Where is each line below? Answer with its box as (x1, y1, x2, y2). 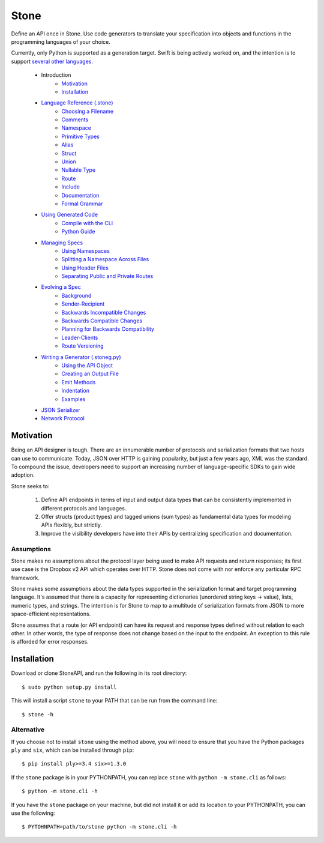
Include (61, 183, 80, 190)
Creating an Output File (61, 370, 119, 378)
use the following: (11, 809, 55, 817)
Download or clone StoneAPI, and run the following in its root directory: (11, 669, 187, 677)
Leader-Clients (61, 334, 98, 341)
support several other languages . (11, 58, 93, 65)
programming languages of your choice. (11, 38, 111, 45)
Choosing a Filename (61, 107, 114, 115)
